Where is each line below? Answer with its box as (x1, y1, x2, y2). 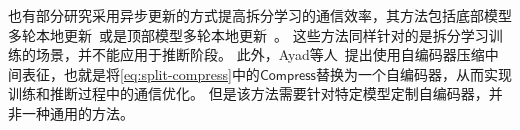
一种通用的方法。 (21, 102, 134, 123)
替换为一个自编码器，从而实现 (315, 63, 512, 84)
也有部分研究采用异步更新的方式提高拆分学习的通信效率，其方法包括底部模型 (8, 5, 512, 25)
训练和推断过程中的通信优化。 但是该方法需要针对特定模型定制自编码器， (8, 83, 489, 104)
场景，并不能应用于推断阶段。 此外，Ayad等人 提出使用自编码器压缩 (35, 44, 485, 65)
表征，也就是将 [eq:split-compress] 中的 (21, 63, 260, 84)
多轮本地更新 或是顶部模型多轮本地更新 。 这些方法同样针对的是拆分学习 (8, 24, 489, 45)
